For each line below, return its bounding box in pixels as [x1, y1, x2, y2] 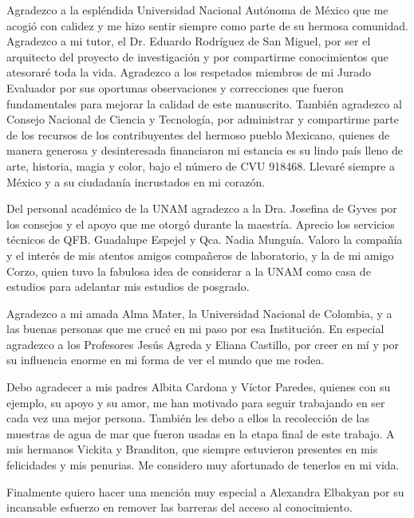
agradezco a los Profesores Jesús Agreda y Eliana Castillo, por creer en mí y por [6, 336, 400, 352]
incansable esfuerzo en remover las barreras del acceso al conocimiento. [6, 499, 353, 516]
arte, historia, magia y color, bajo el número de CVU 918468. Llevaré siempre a [6, 157, 396, 174]
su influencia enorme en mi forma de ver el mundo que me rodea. [6, 351, 325, 368]
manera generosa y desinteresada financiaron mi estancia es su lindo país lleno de [6, 142, 403, 159]
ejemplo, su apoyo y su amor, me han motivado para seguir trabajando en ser [6, 394, 385, 410]
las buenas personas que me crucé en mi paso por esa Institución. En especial [6, 320, 384, 337]
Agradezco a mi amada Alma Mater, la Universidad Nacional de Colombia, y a [6, 304, 392, 321]
